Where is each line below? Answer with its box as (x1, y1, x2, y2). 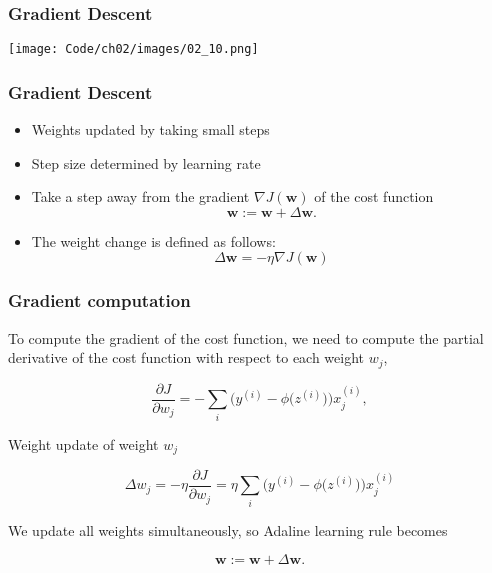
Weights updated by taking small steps (31, 119, 270, 140)
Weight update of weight (8, 433, 159, 454)
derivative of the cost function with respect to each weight (8, 347, 365, 368)
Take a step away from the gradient (31, 186, 250, 207)
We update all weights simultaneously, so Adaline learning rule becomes (8, 519, 448, 540)
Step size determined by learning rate (31, 152, 261, 173)
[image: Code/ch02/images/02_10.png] (8, 42, 259, 57)
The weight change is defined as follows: (31, 230, 276, 251)
